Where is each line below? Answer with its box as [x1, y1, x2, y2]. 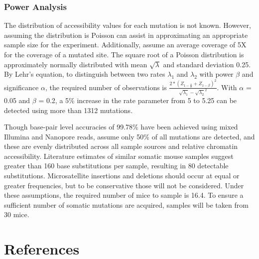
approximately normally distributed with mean [4, 59, 147, 69]
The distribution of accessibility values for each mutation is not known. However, [4, 20, 251, 30]
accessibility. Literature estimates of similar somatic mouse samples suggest [4, 150, 234, 161]
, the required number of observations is [45, 82, 167, 92]
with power [199, 69, 234, 79]
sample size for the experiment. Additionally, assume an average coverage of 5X [4, 39, 247, 50]
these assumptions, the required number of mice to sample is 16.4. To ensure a [4, 190, 244, 200]
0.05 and [4, 95, 30, 105]
